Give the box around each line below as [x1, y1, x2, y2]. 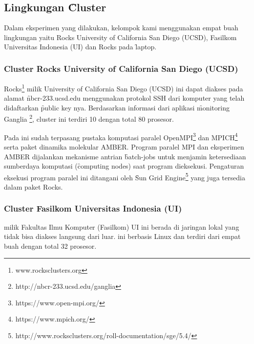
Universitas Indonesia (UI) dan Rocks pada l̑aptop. [4, 42, 157, 52]
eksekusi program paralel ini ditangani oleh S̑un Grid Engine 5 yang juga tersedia [4, 171, 245, 182]
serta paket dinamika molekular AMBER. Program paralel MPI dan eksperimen [4, 141, 244, 151]
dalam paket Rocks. [4, 181, 63, 192]
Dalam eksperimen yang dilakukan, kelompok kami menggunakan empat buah [4, 22, 238, 32]
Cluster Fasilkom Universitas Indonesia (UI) [4, 202, 182, 215]
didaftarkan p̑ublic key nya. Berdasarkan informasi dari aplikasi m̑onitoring [4, 102, 230, 112]
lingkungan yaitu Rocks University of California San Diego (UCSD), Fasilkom [4, 32, 237, 42]
